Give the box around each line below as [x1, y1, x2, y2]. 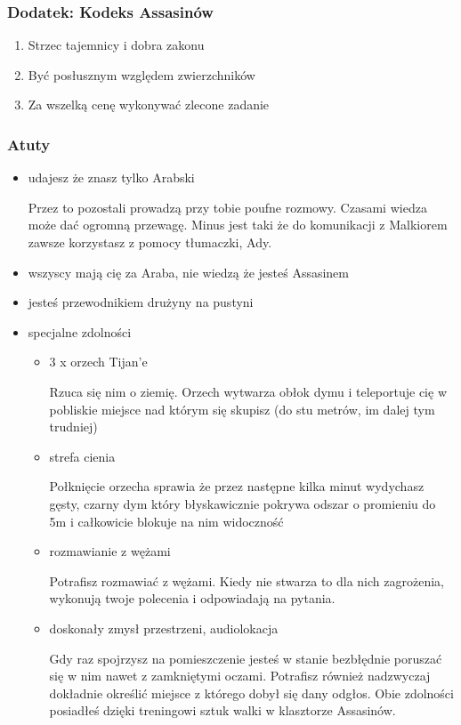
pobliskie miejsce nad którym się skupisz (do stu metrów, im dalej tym [49, 399, 435, 418]
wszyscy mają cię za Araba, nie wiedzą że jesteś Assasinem [28, 262, 349, 281]
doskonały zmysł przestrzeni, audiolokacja [49, 618, 279, 637]
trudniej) [49, 417, 98, 436]
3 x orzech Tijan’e [49, 352, 148, 371]
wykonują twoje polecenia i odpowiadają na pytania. [49, 589, 336, 608]
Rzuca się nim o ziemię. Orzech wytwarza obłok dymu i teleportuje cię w [49, 382, 447, 400]
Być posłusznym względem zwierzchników [28, 65, 255, 84]
